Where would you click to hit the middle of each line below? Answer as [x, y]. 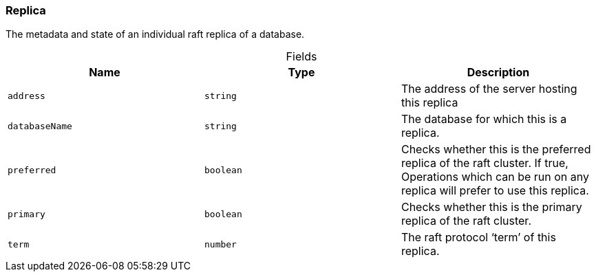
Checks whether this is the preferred [496, 149]
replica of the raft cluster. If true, [485, 163]
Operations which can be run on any [495, 177]
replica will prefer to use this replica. [495, 191]
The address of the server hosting [489, 89]
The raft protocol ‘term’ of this [478, 237]
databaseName [40, 126]
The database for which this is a [484, 119]
